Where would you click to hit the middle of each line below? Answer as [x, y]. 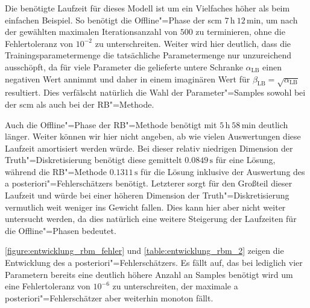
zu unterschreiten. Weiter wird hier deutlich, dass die [193, 43]
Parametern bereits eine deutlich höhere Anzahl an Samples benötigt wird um [149, 274]
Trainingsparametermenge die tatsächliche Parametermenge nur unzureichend [148, 55]
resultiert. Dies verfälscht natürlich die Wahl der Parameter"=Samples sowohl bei [155, 92]
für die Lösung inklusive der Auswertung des [223, 171]
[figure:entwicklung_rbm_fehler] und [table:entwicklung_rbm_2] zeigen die [144, 251]
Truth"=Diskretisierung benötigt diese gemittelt [93, 160]
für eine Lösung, [245, 160]
